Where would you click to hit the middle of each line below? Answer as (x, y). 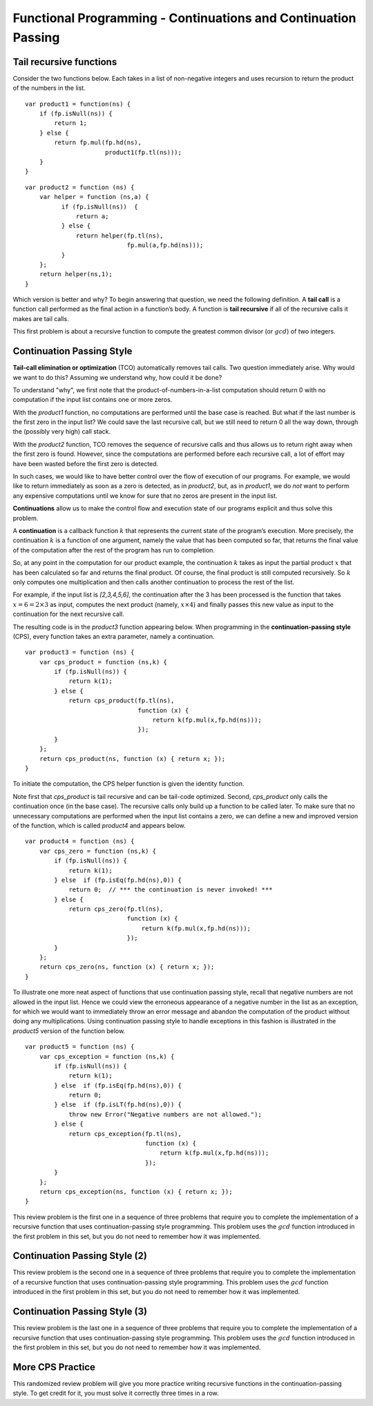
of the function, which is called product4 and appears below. (99, 825)
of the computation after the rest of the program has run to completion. (114, 550)
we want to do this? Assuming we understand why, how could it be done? (117, 377)
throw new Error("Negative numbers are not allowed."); (165, 1114)
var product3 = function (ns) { (80, 652)
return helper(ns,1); (76, 274)
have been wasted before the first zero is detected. (86, 463)
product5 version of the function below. (69, 1031)
